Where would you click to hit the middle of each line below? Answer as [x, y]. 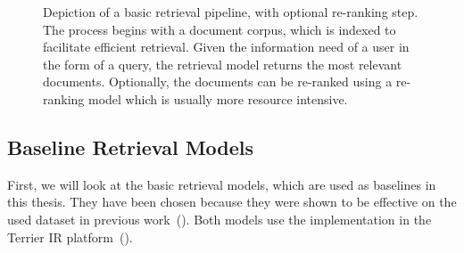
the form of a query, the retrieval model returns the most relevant [223, 64]
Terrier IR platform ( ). [70, 237]
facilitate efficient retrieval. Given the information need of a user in [226, 47]
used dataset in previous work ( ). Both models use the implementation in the [220, 219]
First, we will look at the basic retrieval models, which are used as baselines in [222, 184]
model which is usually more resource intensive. [218, 98]
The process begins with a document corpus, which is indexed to [220, 29]
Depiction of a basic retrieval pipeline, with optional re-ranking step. [231, 12]
